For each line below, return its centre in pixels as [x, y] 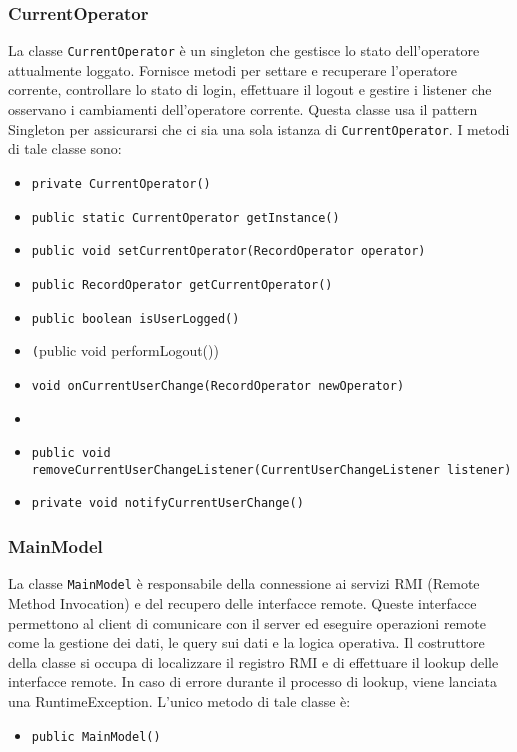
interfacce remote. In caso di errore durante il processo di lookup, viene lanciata [252, 681]
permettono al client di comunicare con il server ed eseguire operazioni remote [247, 622]
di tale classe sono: [65, 148]
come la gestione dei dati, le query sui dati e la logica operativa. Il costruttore [246, 642]
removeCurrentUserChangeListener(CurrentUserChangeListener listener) [271, 469]
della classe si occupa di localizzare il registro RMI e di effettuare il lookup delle [253, 661]
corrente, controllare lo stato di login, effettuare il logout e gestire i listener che [250, 89]
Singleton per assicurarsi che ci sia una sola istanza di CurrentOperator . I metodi [259, 128]
